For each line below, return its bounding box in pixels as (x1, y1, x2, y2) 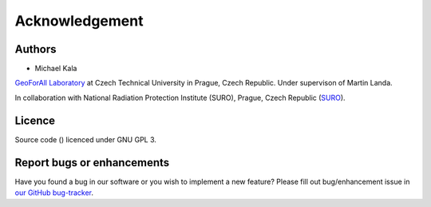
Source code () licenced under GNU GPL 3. (14, 134, 157, 144)
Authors (14, 42, 57, 56)
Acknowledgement (14, 12, 144, 30)
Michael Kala (34, 64, 77, 74)
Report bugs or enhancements (14, 156, 170, 169)
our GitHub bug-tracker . (14, 188, 94, 197)
